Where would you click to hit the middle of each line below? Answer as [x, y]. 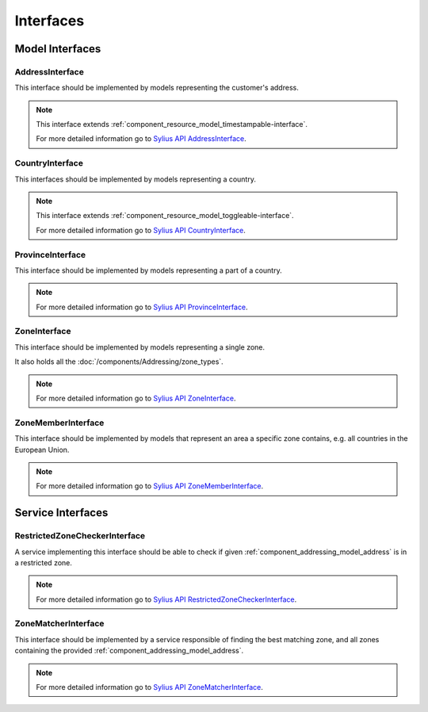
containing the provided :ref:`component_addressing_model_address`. [129, 651]
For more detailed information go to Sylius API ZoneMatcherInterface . [149, 687]
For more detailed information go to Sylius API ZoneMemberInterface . [150, 486]
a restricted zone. [44, 562]
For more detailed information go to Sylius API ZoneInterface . [136, 398]
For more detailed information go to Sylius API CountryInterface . [141, 230]
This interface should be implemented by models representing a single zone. [140, 347]
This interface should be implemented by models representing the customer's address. [157, 88]
